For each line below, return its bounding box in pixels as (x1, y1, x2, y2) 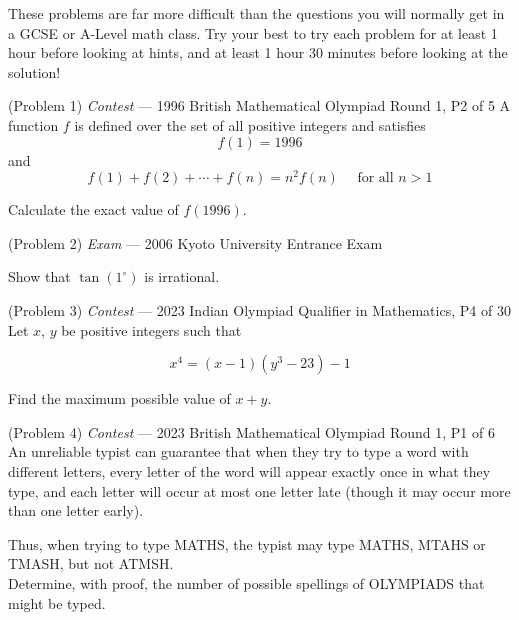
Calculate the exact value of (8, 199, 179, 220)
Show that (8, 266, 71, 287)
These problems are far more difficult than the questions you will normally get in (8, 3, 505, 23)
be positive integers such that (61, 319, 242, 340)
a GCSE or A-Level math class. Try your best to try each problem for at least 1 (8, 22, 498, 43)
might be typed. (8, 592, 106, 613)
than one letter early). (8, 500, 144, 521)
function (8, 114, 59, 135)
